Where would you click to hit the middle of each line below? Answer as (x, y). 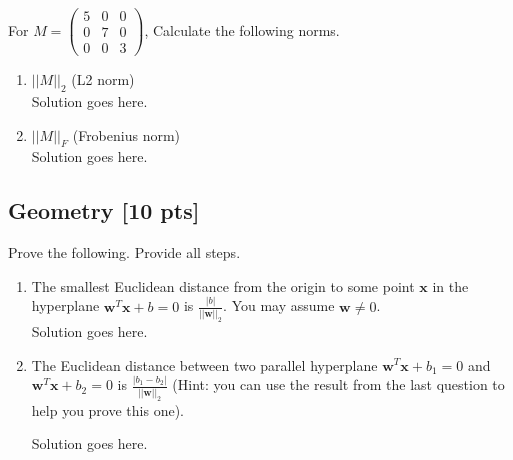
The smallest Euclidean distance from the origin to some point (223, 285)
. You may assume (279, 305)
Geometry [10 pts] (104, 210)
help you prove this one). (107, 409)
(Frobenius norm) (126, 134)
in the (450, 285)
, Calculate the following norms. (242, 29)
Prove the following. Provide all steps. (124, 252)
